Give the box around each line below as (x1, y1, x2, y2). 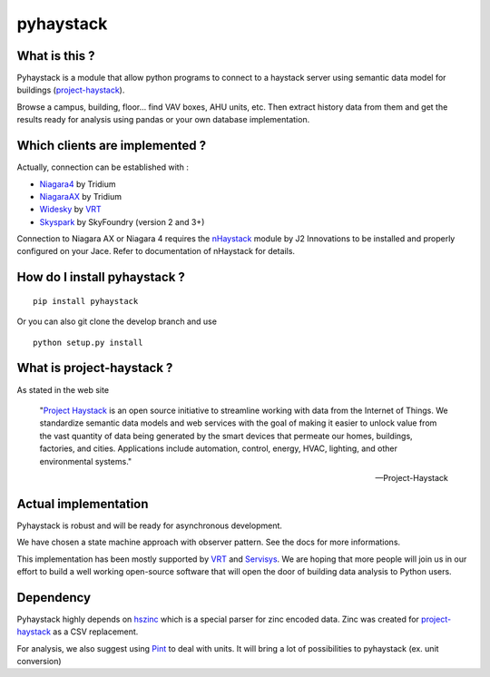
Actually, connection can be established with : (16, 162, 190, 172)
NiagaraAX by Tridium (39, 191, 122, 201)
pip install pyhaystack (33, 296, 139, 306)
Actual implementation (16, 495, 149, 512)
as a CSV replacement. (53, 626, 139, 637)
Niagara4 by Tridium (39, 178, 117, 190)
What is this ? (16, 48, 95, 64)
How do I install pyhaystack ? (16, 270, 186, 285)
